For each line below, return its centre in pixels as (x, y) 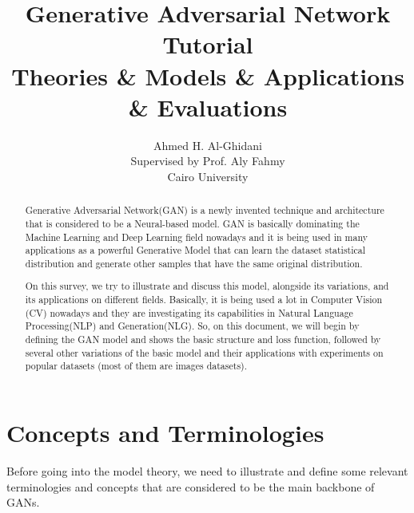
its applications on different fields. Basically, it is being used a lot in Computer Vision (204, 300)
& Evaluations (208, 107)
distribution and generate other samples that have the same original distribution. (194, 263)
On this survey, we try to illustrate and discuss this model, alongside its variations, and (207, 286)
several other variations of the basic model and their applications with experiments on (204, 352)
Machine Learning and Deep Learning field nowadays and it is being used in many (196, 237)
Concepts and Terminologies (165, 433)
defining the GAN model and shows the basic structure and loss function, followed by (203, 339)
